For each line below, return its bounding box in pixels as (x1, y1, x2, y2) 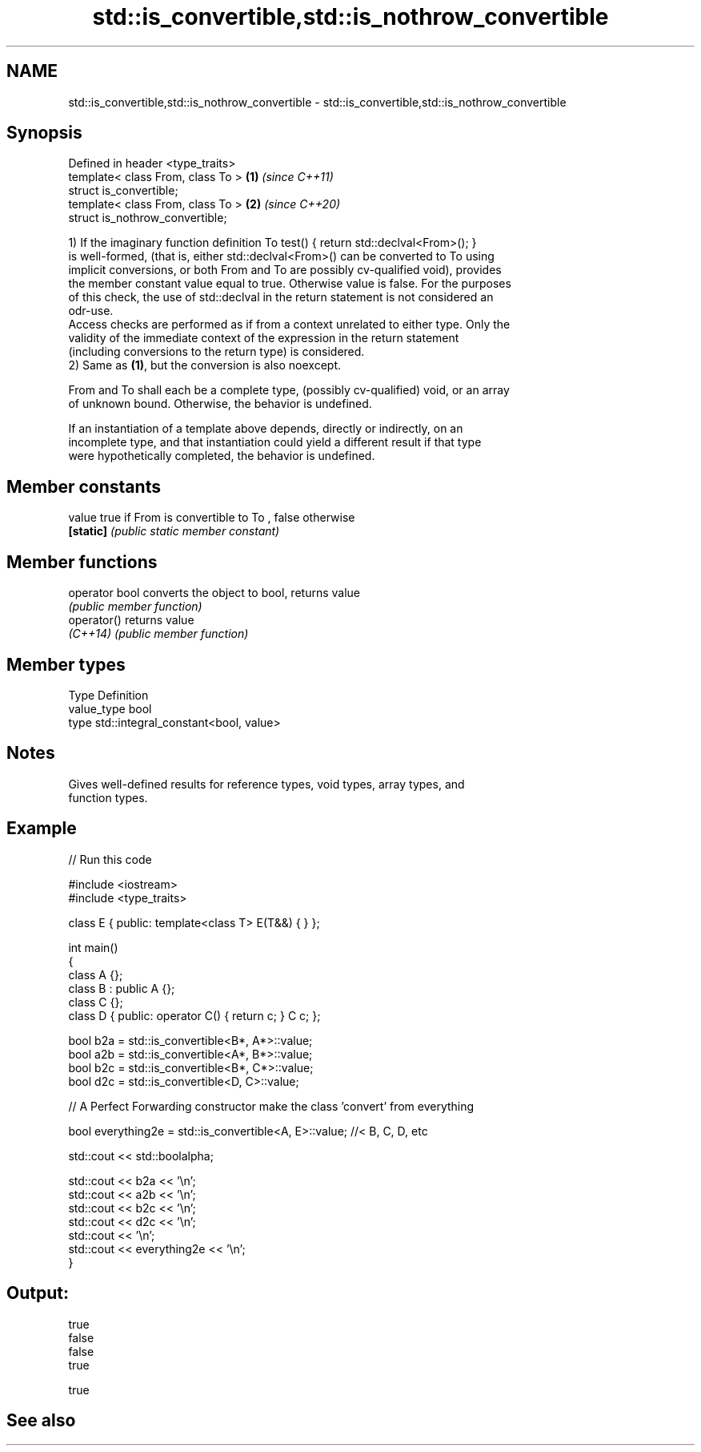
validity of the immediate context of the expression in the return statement (68, 331, 459, 345)
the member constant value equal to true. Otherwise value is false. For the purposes (68, 276, 511, 291)
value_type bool (68, 701, 152, 716)
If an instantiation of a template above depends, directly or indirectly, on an (68, 421, 463, 436)
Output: (6, 1283, 69, 1304)
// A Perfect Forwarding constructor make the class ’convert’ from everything (68, 1099, 475, 1113)
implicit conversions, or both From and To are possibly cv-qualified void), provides (68, 263, 502, 277)
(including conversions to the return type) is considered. (68, 345, 365, 359)
